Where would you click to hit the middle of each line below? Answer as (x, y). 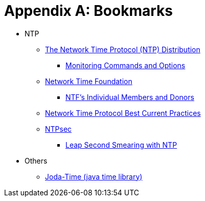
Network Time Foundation (89, 81)
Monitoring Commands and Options (126, 65)
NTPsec (59, 129)
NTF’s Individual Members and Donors (130, 97)
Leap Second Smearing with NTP (121, 145)
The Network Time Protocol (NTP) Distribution (123, 49)
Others (36, 160)
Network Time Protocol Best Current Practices (123, 113)
